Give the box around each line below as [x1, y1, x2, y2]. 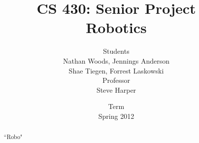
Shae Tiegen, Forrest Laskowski [68, 65, 164, 75]
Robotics [86, 17, 147, 37]
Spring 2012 [98, 110, 134, 121]
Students [103, 46, 130, 56]
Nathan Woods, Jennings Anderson [63, 55, 169, 66]
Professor [102, 75, 131, 85]
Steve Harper [96, 84, 136, 95]
